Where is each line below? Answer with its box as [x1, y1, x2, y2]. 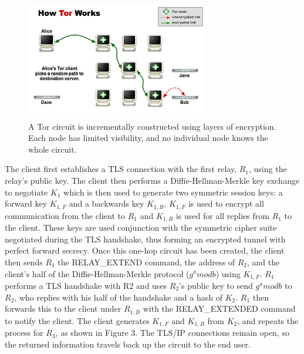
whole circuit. [28, 143, 77, 155]
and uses [136, 279, 167, 291]
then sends [5, 255, 43, 268]
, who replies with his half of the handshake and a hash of [14, 291, 222, 303]
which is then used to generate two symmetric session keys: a [63, 186, 283, 198]
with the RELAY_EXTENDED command [143, 302, 296, 315]
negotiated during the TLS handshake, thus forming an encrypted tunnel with [5, 232, 286, 245]
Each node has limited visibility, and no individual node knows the [28, 132, 268, 144]
